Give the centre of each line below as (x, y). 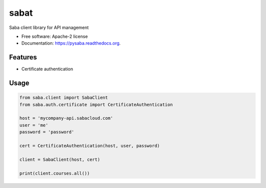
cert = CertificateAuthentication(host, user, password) (90, 146)
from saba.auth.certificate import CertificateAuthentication (96, 105)
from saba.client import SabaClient (64, 98)
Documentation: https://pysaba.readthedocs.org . (71, 43)
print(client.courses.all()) (55, 173)
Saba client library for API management (49, 27)
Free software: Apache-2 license (55, 36)
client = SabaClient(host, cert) (60, 159)
